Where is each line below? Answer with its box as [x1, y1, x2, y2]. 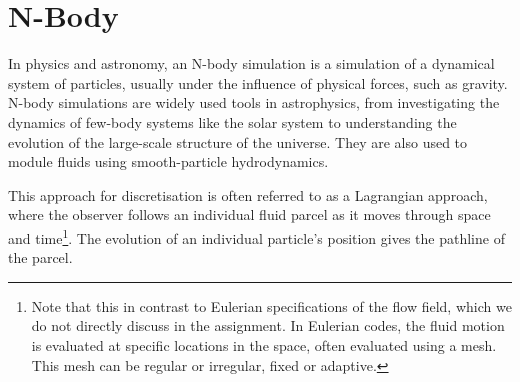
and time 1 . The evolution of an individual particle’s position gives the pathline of [8, 224, 505, 248]
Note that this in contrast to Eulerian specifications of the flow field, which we [31, 295, 512, 316]
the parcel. [8, 247, 73, 268]
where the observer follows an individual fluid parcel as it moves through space [8, 204, 491, 225]
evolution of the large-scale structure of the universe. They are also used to [8, 131, 468, 152]
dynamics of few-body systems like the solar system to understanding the [8, 111, 457, 132]
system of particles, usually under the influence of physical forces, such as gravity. [8, 72, 508, 93]
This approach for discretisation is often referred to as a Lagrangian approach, [8, 184, 488, 205]
